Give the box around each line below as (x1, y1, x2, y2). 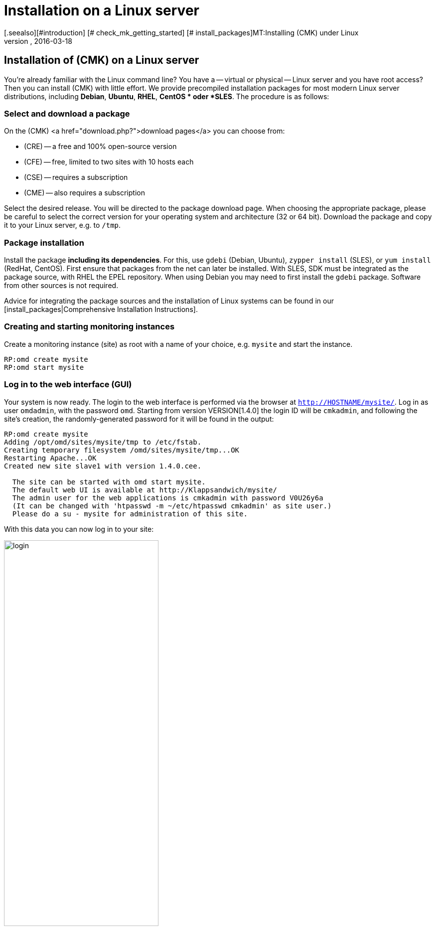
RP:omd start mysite (4, 363, 84, 371)
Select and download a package (4, 108, 130, 119)
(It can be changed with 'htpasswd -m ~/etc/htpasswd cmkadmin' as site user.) (12, 501, 332, 510)
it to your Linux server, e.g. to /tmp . (4, 221, 121, 230)
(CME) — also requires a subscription (24, 188, 145, 197)
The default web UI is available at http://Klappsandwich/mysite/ (12, 485, 277, 494)
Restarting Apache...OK (4, 454, 97, 462)
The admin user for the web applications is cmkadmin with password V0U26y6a (12, 493, 323, 502)
